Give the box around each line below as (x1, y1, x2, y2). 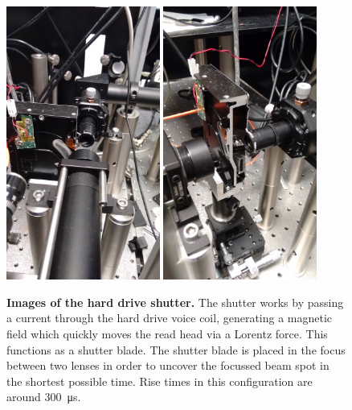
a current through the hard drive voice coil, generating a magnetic (6, 309, 333, 326)
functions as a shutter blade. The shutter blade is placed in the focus (6, 341, 346, 358)
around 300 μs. (6, 388, 81, 405)
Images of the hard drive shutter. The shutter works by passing (6, 293, 344, 310)
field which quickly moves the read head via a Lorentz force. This (6, 325, 328, 342)
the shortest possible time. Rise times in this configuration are (6, 372, 313, 389)
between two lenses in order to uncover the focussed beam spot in (6, 357, 329, 374)
